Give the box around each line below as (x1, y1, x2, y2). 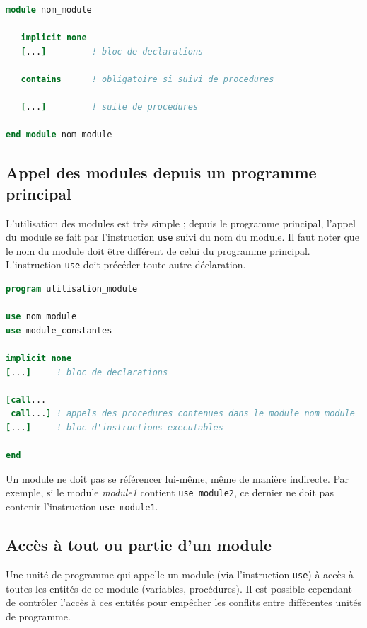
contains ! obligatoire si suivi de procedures (21, 74, 274, 84)
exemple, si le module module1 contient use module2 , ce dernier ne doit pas (6, 485, 334, 500)
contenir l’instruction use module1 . (6, 499, 158, 513)
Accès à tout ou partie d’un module (6, 534, 272, 556)
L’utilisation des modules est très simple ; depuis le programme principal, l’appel (6, 215, 356, 230)
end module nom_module (6, 130, 112, 140)
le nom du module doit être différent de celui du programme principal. (6, 243, 310, 258)
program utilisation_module (6, 284, 138, 295)
